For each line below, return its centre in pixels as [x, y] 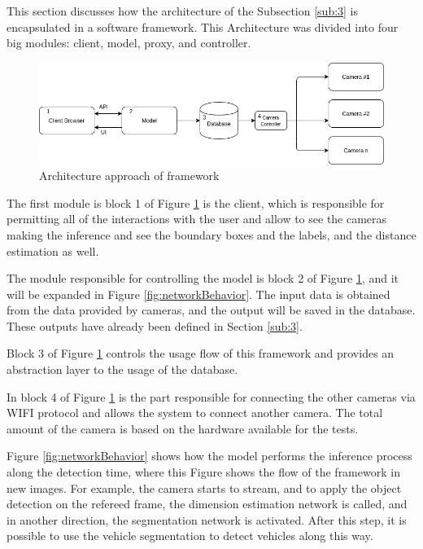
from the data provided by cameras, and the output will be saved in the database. [211, 310]
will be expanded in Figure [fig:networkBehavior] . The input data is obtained [198, 294]
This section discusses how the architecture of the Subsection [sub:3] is [183, 11]
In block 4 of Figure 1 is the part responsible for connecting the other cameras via [211, 396]
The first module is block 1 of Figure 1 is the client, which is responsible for [196, 202]
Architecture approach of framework [129, 176]
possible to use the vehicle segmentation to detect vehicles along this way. [190, 536]
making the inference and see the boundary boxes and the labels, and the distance [211, 234]
